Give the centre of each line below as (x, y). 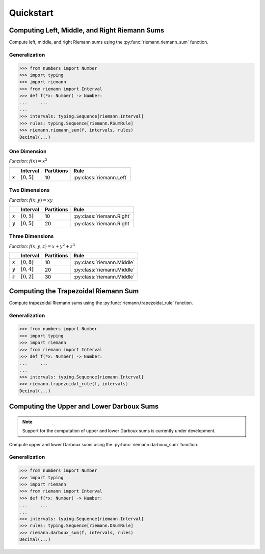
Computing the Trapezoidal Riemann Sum (74, 291)
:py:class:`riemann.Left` (101, 177)
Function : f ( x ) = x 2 (28, 161)
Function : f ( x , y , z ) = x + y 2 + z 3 (42, 246)
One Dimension (28, 151)
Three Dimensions (31, 236)
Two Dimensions (29, 190)
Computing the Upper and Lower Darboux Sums (84, 407)
